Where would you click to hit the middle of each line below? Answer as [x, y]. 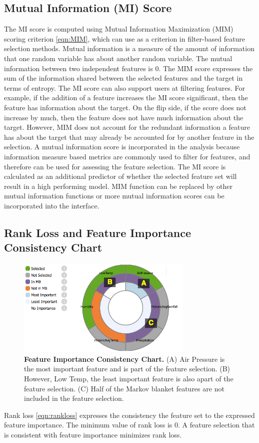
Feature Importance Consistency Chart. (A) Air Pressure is [124, 359]
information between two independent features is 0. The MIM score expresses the [128, 68]
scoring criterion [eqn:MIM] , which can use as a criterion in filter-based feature [125, 38]
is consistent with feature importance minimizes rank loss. [93, 435]
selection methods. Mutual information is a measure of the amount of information [129, 48]
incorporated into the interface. [52, 205]
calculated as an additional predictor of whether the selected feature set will [120, 176]
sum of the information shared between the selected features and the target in [123, 78]
